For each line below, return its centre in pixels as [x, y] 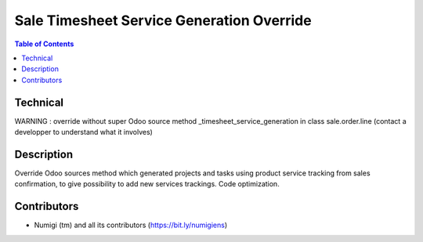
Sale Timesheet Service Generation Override [163, 20]
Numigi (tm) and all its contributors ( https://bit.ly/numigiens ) [131, 225]
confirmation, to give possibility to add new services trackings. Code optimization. [147, 184]
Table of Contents [44, 44]
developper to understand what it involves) [83, 132]
